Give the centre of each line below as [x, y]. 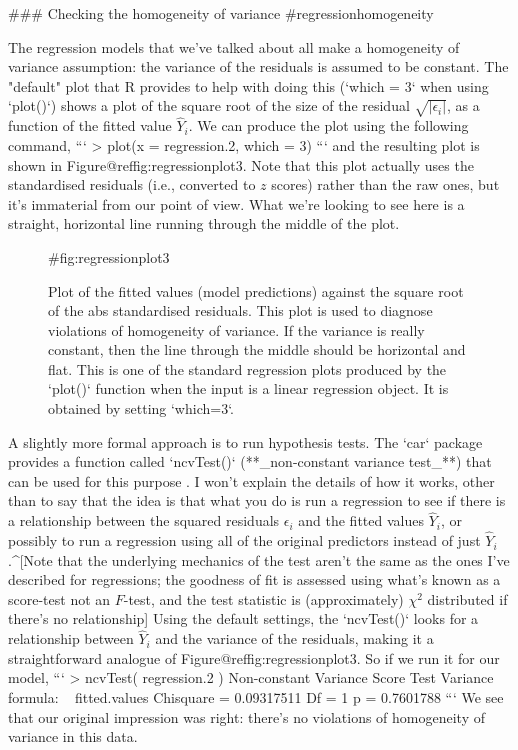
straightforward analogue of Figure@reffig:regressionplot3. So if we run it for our [254, 657]
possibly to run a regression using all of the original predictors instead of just [244, 540]
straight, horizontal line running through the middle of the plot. [204, 223]
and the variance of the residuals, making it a [294, 638]
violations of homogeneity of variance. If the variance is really [236, 329]
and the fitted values [361, 520]
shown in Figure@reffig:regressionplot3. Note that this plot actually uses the [241, 164]
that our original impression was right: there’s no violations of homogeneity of [246, 716]
